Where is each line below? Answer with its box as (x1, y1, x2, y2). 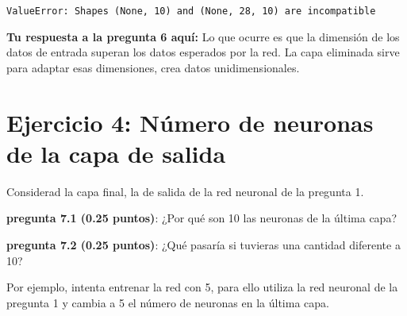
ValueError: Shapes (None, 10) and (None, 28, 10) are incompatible (6, 6, 376, 17)
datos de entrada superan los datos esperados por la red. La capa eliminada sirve (6, 44, 400, 60)
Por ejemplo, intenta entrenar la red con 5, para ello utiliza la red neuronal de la (6, 279, 398, 295)
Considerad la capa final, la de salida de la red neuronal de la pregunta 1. (6, 183, 364, 199)
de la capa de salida (6, 137, 226, 169)
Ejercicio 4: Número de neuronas (6, 106, 374, 138)
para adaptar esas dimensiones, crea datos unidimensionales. (6, 59, 300, 75)
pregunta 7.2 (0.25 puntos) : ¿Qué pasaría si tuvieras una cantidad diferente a (6, 236, 401, 252)
